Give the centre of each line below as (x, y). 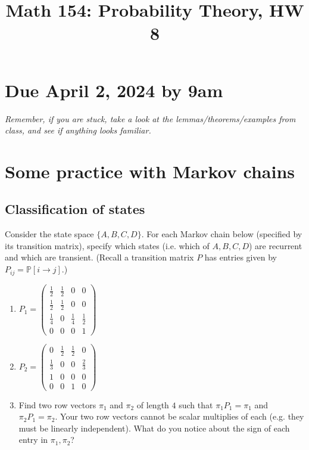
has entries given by (241, 257)
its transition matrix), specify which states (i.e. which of (107, 245)
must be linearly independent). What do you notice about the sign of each (154, 428)
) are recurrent (275, 245)
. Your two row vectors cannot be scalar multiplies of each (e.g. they (180, 416)
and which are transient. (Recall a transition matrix (99, 257)
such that (196, 404)
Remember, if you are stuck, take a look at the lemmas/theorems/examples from (150, 118)
